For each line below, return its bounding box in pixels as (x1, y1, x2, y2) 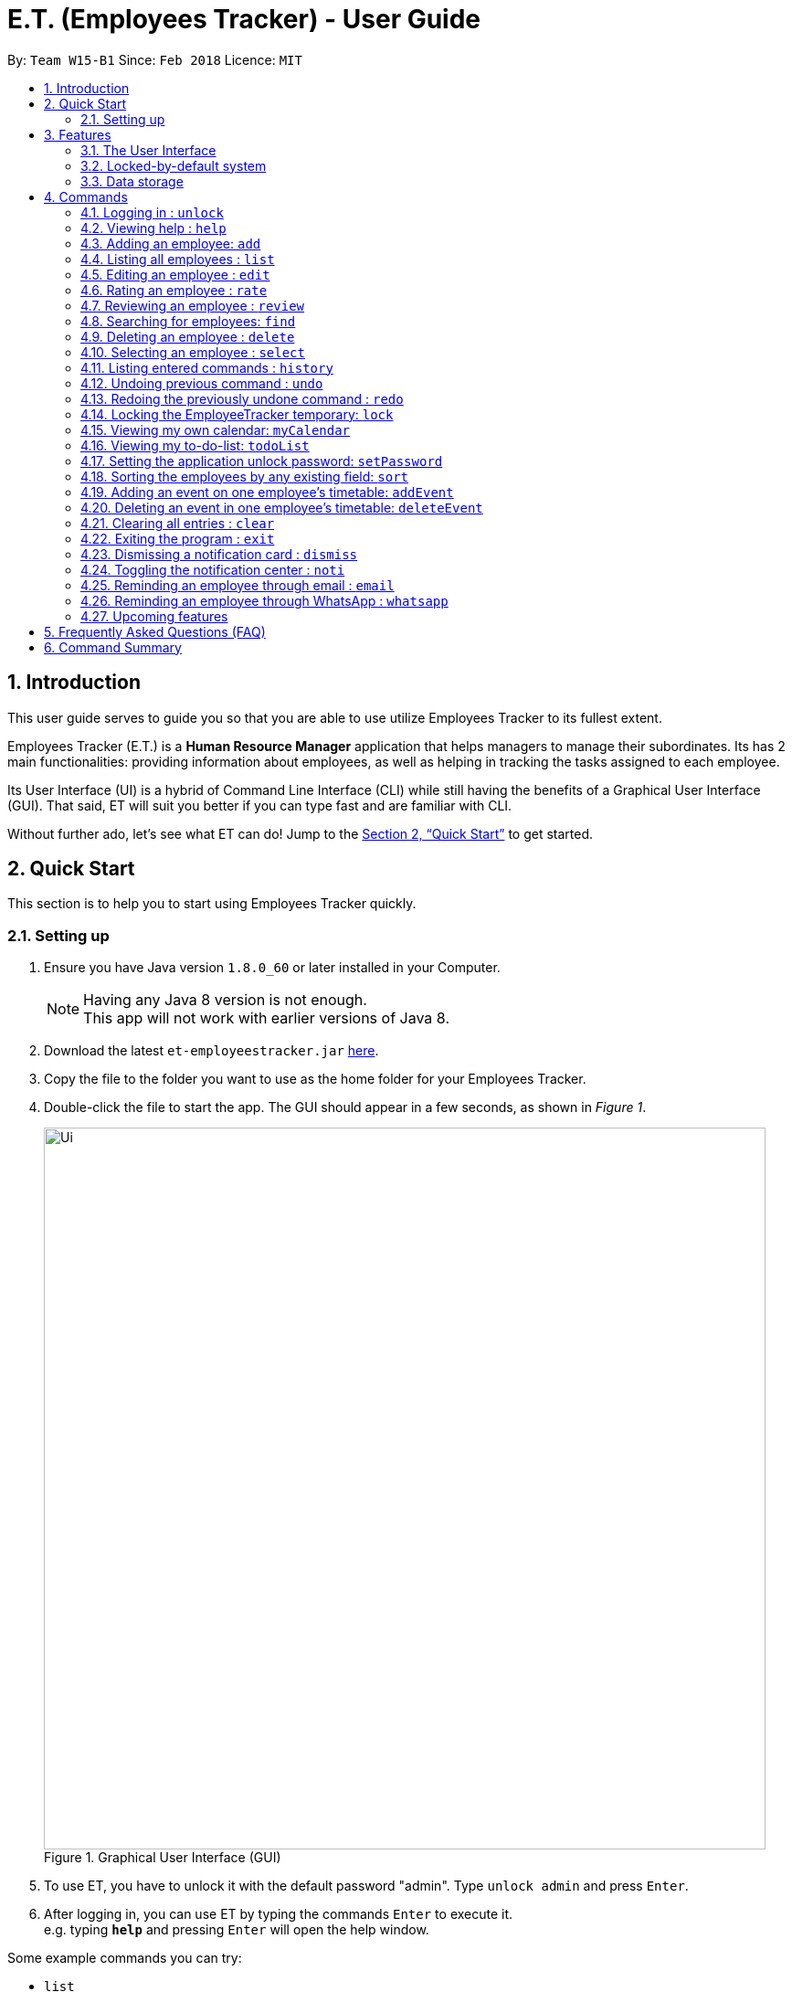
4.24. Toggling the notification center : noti (80, 561, 345, 577)
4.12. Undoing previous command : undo (80, 375, 323, 391)
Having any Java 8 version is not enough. (83, 991, 367, 1010)
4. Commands (44, 188, 128, 205)
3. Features (44, 126, 111, 143)
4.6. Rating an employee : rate (80, 281, 268, 298)
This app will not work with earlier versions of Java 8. (83, 1009, 449, 1028)
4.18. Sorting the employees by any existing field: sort (80, 468, 409, 484)
